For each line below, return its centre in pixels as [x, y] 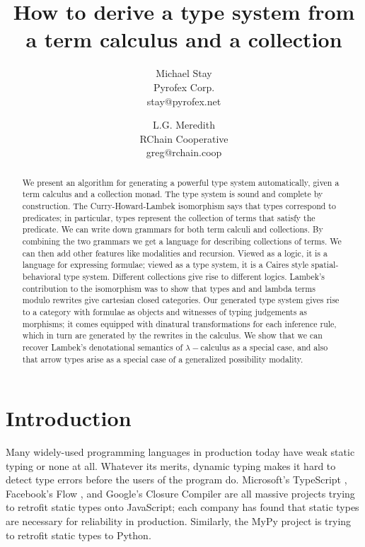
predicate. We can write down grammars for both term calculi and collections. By [173, 229]
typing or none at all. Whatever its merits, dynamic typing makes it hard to [171, 465]
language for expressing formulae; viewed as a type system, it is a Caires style [166, 265]
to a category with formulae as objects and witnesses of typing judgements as [164, 311]
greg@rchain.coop [184, 152]
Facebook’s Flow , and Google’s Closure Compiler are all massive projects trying [180, 493]
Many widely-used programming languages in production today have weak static [180, 452]
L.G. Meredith [184, 125]
